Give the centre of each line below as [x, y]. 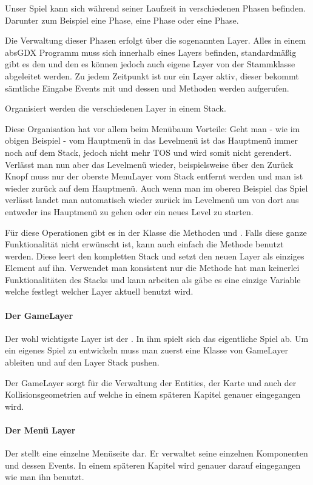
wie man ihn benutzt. [45, 477]
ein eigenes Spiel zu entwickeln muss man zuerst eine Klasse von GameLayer [147, 350]
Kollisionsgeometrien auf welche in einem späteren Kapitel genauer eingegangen [153, 394]
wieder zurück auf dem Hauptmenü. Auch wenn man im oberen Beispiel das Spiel [156, 188]
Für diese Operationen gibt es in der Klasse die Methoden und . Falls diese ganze [156, 232]
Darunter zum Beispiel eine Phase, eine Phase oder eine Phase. [122, 20]
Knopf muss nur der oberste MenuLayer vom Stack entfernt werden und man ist [154, 176]
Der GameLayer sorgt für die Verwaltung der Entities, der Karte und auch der [151, 382]
